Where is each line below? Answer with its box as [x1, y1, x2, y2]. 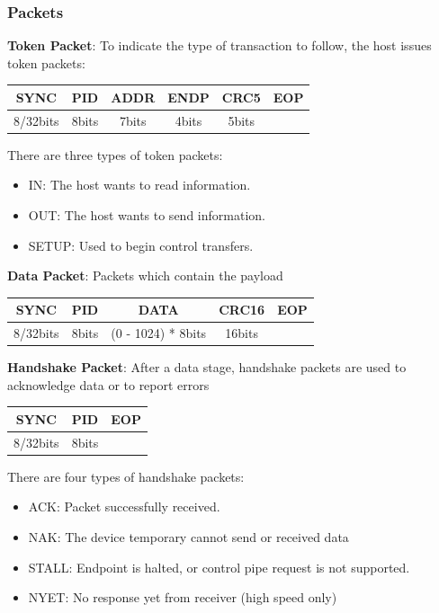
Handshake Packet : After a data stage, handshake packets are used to [7, 358, 407, 377]
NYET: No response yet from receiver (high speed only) [28, 588, 337, 607]
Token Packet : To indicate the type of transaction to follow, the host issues [7, 36, 432, 55]
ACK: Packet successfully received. [28, 497, 220, 516]
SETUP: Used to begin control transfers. [28, 235, 254, 254]
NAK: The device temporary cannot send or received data [28, 528, 349, 546]
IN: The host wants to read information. [28, 175, 251, 194]
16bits [225, 324, 258, 342]
